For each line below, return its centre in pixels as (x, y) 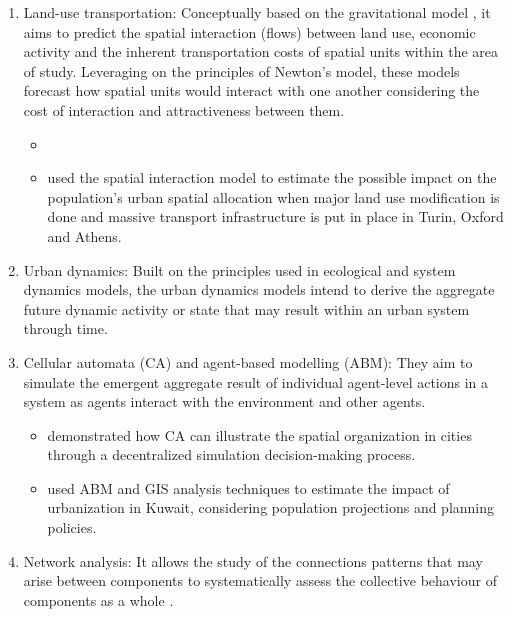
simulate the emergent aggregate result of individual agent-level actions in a (256, 381)
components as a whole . (98, 599)
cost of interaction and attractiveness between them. (184, 109)
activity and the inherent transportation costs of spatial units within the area (261, 51)
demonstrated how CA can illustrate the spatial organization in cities (259, 434)
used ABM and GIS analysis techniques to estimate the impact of (248, 487)
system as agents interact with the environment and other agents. (224, 401)
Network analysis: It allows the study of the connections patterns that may (253, 560)
